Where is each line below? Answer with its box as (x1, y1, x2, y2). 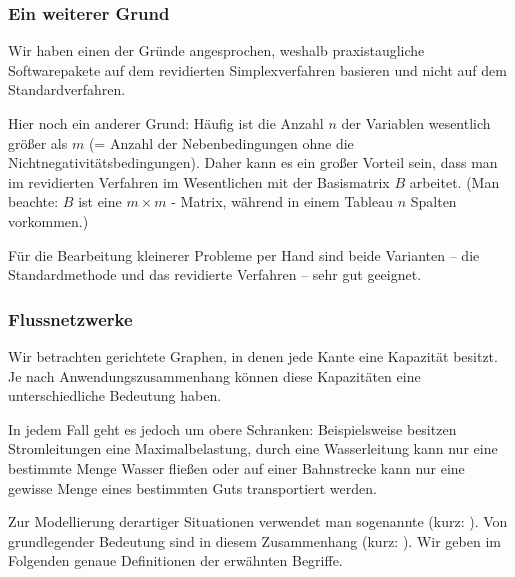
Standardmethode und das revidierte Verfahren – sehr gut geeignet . (8, 264, 422, 285)
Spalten (410, 191, 457, 212)
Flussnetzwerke (8, 306, 133, 331)
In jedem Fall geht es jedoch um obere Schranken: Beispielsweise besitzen (8, 418, 457, 439)
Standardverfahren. (8, 79, 126, 100)
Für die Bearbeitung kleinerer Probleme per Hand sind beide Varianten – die (8, 244, 480, 265)
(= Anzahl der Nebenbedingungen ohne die (88, 132, 354, 153)
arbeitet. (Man (409, 171, 500, 192)
